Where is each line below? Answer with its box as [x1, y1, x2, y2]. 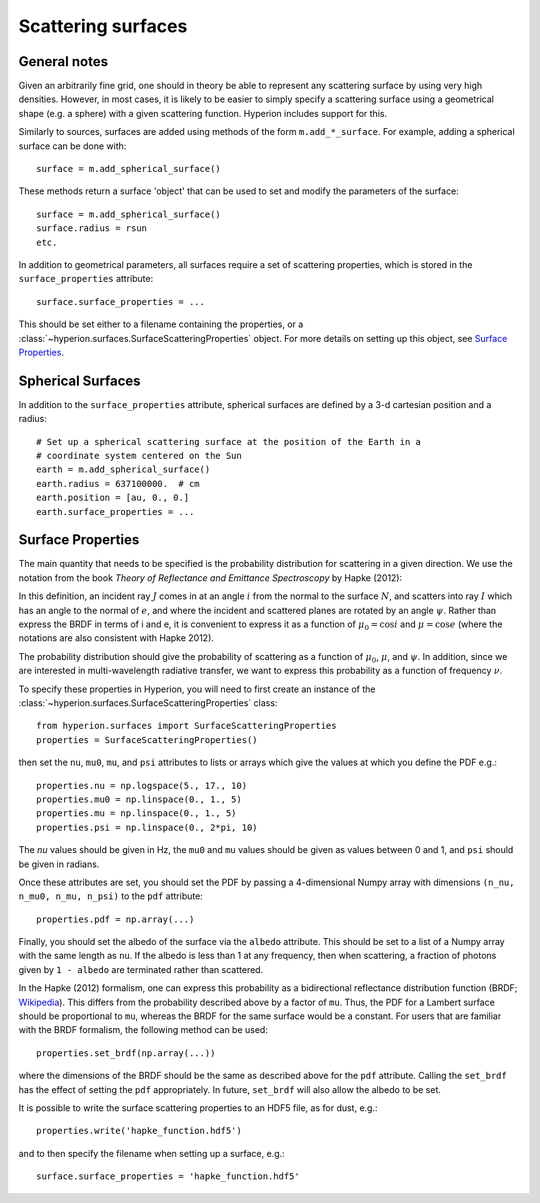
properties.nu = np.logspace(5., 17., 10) [36, 780, 248, 791]
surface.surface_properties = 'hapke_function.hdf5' [36, 1171, 300, 1182]
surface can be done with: [18, 140, 127, 152]
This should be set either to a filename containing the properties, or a [18, 318, 304, 330]
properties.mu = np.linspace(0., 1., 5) [36, 808, 237, 819]
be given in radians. [18, 858, 100, 870]
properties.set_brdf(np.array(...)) [36, 1047, 216, 1059]
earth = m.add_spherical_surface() [36, 464, 211, 475]
